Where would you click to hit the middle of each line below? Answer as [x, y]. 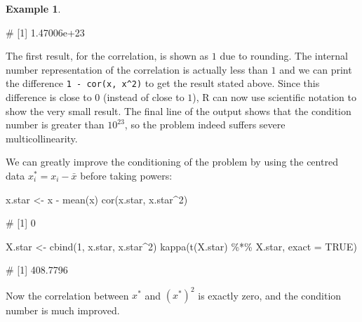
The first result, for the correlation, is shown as [107, 56]
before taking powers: [126, 175]
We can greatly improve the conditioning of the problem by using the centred [172, 162]
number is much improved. [63, 310]
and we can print [316, 69]
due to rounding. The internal [284, 56]
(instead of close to [143, 97]
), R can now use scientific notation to [274, 97]
